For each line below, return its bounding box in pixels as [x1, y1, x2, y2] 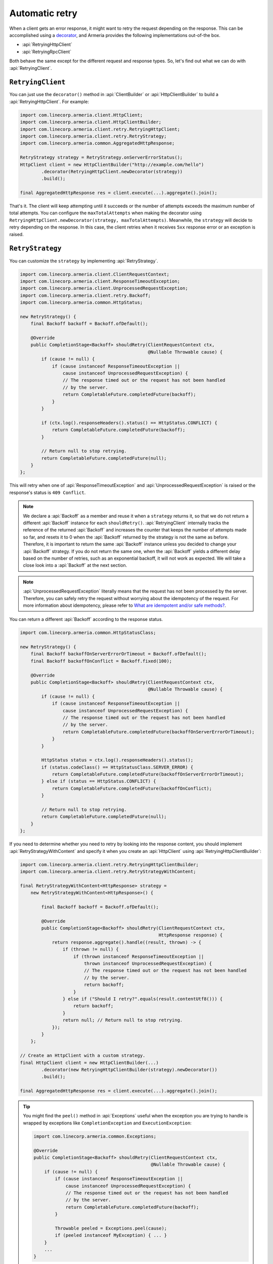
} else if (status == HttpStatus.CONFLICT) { [41, 779, 156, 784]
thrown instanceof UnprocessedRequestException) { [83, 961, 212, 967]
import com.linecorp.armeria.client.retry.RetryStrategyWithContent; [20, 869, 196, 874]
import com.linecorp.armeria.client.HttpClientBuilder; [20, 119, 162, 125]
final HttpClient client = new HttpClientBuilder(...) [20, 1060, 159, 1065]
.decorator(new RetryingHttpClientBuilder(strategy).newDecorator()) [41, 1067, 217, 1072]
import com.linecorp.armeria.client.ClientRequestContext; [20, 271, 169, 277]
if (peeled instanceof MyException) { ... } [55, 1233, 167, 1238]
